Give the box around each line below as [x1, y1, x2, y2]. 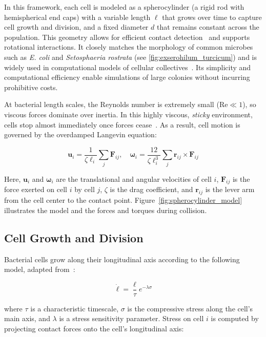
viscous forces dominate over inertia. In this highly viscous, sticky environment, [4, 109, 253, 119]
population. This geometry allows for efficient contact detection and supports [4, 31, 250, 42]
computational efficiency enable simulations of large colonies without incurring [4, 72, 250, 82]
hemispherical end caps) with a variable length [4, 11, 151, 22]
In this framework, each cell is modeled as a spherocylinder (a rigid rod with [4, 2, 244, 12]
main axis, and [4, 313, 50, 324]
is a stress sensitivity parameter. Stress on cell [59, 313, 204, 324]
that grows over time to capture [162, 11, 262, 22]
